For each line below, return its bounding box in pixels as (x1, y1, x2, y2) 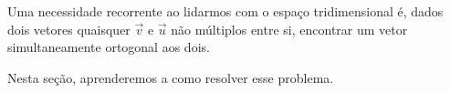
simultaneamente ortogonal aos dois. (7, 37, 210, 57)
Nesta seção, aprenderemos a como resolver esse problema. (7, 67, 334, 87)
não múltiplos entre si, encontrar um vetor (171, 19, 408, 38)
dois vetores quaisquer (7, 19, 131, 38)
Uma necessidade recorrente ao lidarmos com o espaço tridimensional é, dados (7, 2, 444, 20)
